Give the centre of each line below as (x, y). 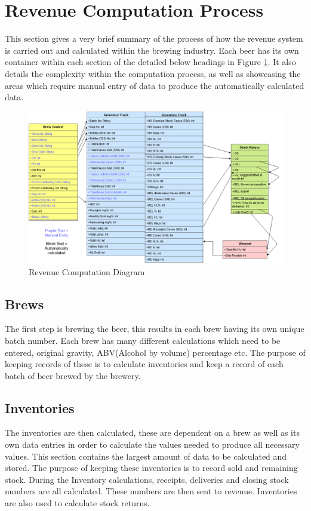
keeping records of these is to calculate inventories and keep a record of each (144, 364)
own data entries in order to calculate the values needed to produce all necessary (152, 444)
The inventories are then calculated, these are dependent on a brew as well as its (152, 432)
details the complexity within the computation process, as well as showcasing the (153, 73)
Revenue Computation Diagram (87, 271)
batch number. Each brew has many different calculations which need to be (143, 340)
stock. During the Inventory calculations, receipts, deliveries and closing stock (147, 479)
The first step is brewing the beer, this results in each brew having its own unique (155, 329)
